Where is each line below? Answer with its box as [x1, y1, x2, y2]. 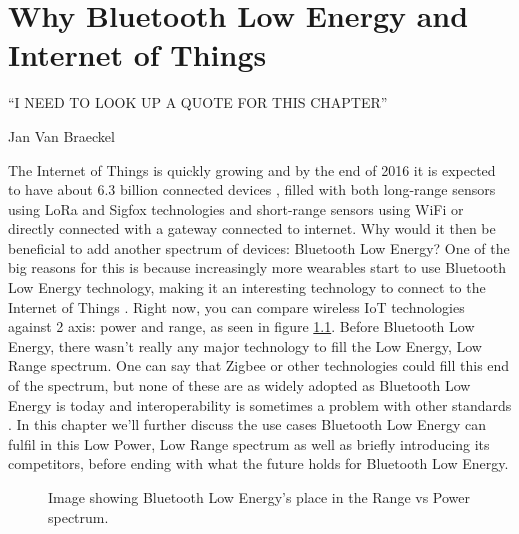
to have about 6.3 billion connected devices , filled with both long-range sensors [8, 179, 496, 200]
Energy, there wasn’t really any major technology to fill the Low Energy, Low [8, 335, 482, 356]
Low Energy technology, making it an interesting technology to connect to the [8, 277, 486, 298]
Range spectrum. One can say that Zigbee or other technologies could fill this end [8, 355, 510, 376]
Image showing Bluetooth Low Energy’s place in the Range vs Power [48, 487, 471, 507]
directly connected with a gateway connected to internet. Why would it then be [8, 218, 496, 239]
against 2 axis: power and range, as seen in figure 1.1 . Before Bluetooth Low [8, 316, 475, 337]
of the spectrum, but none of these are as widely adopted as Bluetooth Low [8, 375, 471, 396]
